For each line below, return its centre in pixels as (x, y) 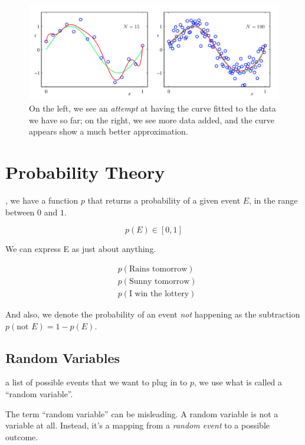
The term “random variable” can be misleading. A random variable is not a (142, 413)
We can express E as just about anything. (81, 249)
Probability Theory (85, 172)
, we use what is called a (238, 382)
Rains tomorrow (158, 269)
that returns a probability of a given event (164, 200)
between (20, 212)
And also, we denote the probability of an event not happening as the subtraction (153, 314)
